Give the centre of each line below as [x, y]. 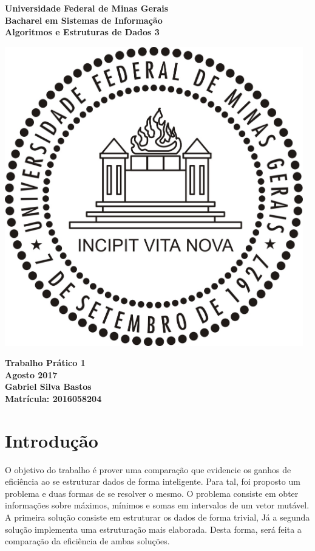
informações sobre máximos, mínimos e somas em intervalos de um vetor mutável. [157, 505]
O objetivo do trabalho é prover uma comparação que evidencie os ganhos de [148, 469]
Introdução [52, 440]
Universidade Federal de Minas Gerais [87, 8]
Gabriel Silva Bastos [48, 386]
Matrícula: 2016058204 [53, 398]
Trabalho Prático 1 [45, 363]
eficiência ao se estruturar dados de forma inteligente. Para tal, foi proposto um [153, 481]
